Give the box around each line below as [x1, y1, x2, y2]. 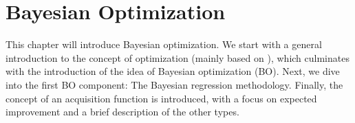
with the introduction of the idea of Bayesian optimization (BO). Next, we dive [6, 64, 340, 78]
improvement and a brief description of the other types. [6, 104, 239, 119]
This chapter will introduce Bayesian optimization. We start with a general [6, 37, 322, 52]
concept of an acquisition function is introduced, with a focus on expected [6, 91, 317, 105]
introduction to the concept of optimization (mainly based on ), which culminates [6, 50, 349, 65]
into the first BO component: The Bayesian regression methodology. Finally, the [6, 77, 343, 91]
